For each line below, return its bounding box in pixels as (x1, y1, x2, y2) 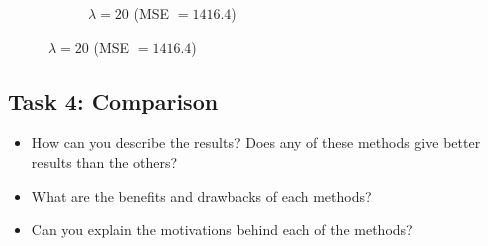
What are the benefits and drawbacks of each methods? (31, 185, 372, 206)
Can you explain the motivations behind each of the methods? (31, 219, 413, 240)
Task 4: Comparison (8, 85, 219, 116)
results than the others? (31, 151, 178, 172)
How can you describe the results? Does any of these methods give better (31, 132, 481, 153)
